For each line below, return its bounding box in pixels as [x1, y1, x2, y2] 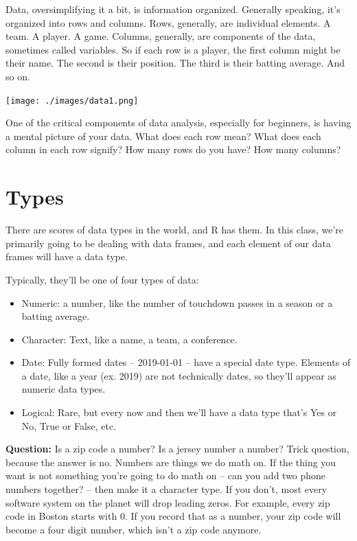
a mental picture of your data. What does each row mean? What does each [5, 128, 321, 143]
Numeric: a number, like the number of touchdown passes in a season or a [21, 295, 333, 310]
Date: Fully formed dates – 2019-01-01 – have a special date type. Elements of [21, 355, 351, 369]
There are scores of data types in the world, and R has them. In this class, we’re [5, 222, 344, 237]
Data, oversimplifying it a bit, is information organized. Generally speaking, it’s [5, 2, 341, 16]
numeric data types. [21, 382, 106, 396]
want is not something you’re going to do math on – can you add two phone [5, 468, 326, 483]
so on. [5, 69, 30, 83]
